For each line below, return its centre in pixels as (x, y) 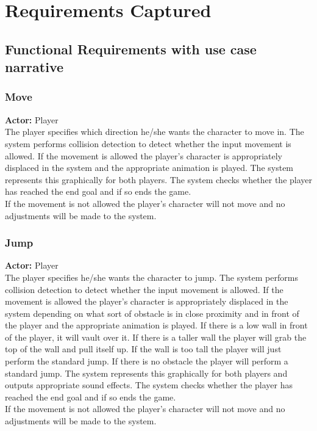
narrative (34, 67)
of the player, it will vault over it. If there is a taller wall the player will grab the (156, 337)
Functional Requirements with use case (131, 49)
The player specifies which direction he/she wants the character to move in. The (155, 132)
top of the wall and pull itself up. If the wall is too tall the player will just (143, 349)
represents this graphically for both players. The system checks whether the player (158, 179)
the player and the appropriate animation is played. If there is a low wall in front (156, 325)
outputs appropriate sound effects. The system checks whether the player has (149, 385)
